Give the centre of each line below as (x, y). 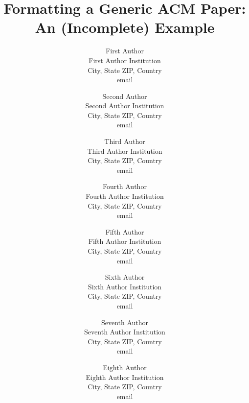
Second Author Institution (125, 106)
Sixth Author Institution (125, 286)
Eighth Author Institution (125, 377)
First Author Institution (125, 60)
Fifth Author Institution (125, 241)
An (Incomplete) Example (125, 27)
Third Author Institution (125, 151)
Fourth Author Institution (125, 196)
